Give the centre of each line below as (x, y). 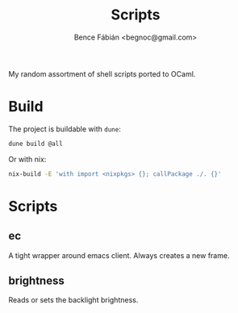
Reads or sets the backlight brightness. (73, 300)
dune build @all (35, 144)
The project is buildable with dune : (65, 129)
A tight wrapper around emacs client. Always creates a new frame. (119, 255)
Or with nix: (27, 159)
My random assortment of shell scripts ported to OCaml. (102, 73)
